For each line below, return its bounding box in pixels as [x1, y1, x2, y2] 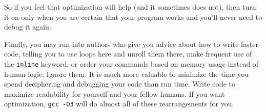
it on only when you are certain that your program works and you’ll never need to [4, 11, 262, 22]
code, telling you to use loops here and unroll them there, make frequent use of [4, 48, 252, 59]
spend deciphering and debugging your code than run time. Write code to [4, 78, 236, 89]
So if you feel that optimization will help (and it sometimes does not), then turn [4, 2, 256, 12]
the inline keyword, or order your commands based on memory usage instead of [4, 58, 259, 69]
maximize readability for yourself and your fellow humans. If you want [4, 88, 225, 99]
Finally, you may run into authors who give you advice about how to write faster [4, 38, 258, 49]
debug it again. [4, 21, 51, 32]
